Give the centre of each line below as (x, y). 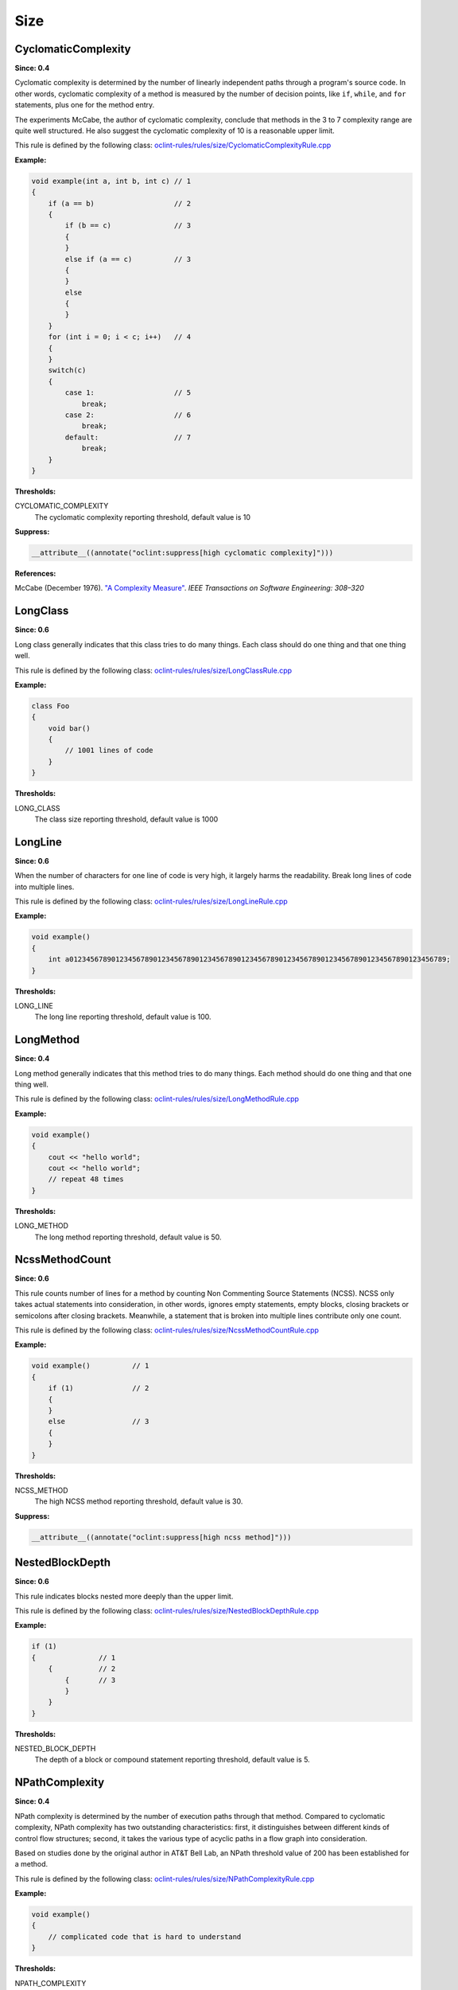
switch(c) (67, 371)
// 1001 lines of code (109, 751)
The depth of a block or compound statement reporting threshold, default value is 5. (172, 1760)
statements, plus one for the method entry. (85, 105)
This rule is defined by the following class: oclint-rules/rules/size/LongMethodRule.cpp (157, 1099)
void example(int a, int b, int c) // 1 (111, 181)
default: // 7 (128, 437)
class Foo (50, 706)
